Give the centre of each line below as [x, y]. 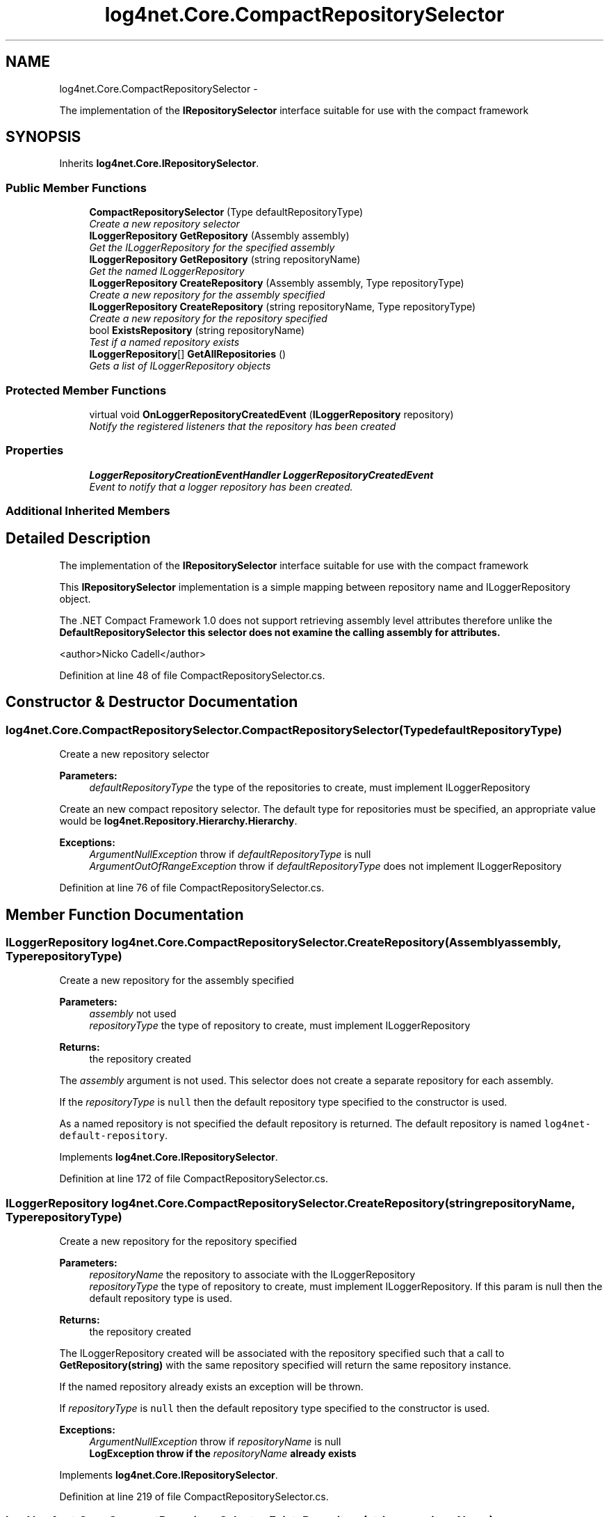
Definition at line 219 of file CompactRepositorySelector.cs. [194, 1497]
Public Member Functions [76, 188]
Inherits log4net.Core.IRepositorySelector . [159, 164]
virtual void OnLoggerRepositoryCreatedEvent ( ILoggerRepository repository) [271, 414]
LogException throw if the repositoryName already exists [223, 1454]
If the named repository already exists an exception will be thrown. [211, 1387]
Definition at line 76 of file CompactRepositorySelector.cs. [192, 888]
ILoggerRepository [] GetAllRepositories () [188, 354]
